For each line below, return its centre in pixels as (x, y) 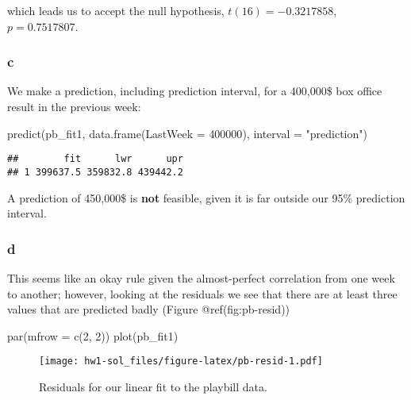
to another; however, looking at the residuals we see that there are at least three (202, 293)
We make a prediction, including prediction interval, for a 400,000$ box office (195, 91)
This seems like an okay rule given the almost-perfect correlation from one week (201, 277)
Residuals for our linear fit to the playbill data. (153, 386)
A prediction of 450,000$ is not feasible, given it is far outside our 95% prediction (206, 197)
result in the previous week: (74, 106)
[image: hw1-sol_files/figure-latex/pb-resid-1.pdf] (181, 362)
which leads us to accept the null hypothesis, (116, 10)
